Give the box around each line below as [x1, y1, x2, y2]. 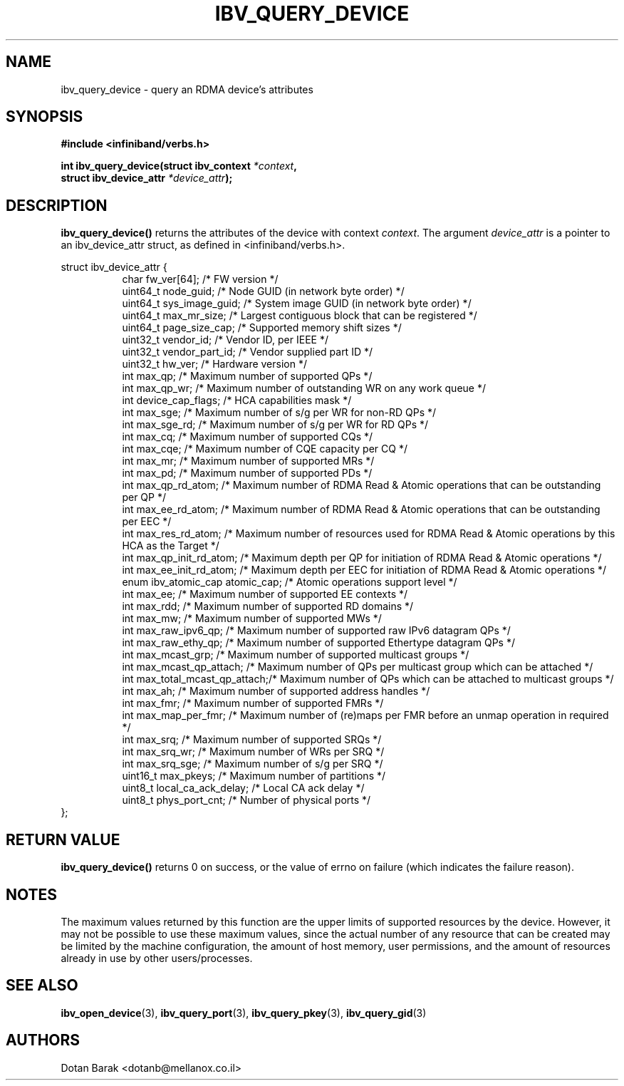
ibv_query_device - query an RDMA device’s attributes [61, 83, 313, 95]
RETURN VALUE [6, 830, 120, 849]
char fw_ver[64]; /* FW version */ [122, 273, 279, 286]
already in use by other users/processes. [61, 951, 253, 964]
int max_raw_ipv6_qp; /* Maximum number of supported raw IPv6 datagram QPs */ [122, 624, 511, 637]
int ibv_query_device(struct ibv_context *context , [61, 160, 297, 172]
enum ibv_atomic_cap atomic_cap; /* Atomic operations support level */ [122, 576, 457, 589]
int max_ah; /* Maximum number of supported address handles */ [122, 685, 430, 698]
